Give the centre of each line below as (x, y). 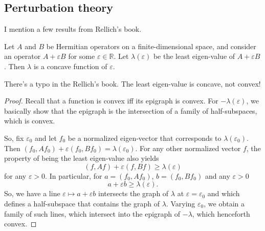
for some (82, 56)
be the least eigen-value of (194, 56)
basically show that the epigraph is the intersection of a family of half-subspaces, (131, 110)
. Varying (181, 203)
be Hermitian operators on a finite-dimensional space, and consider (151, 46)
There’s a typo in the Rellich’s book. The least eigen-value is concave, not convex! (132, 83)
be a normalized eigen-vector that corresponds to (145, 138)
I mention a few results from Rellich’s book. (73, 29)
